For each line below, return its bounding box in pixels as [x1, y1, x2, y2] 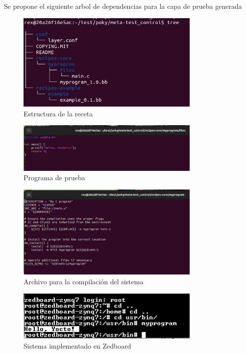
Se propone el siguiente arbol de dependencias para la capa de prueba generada [4, 1, 242, 11]
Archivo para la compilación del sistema [24, 276, 144, 287]
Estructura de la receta [24, 108, 93, 118]
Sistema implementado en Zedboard [24, 340, 131, 351]
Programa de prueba [24, 172, 85, 183]
